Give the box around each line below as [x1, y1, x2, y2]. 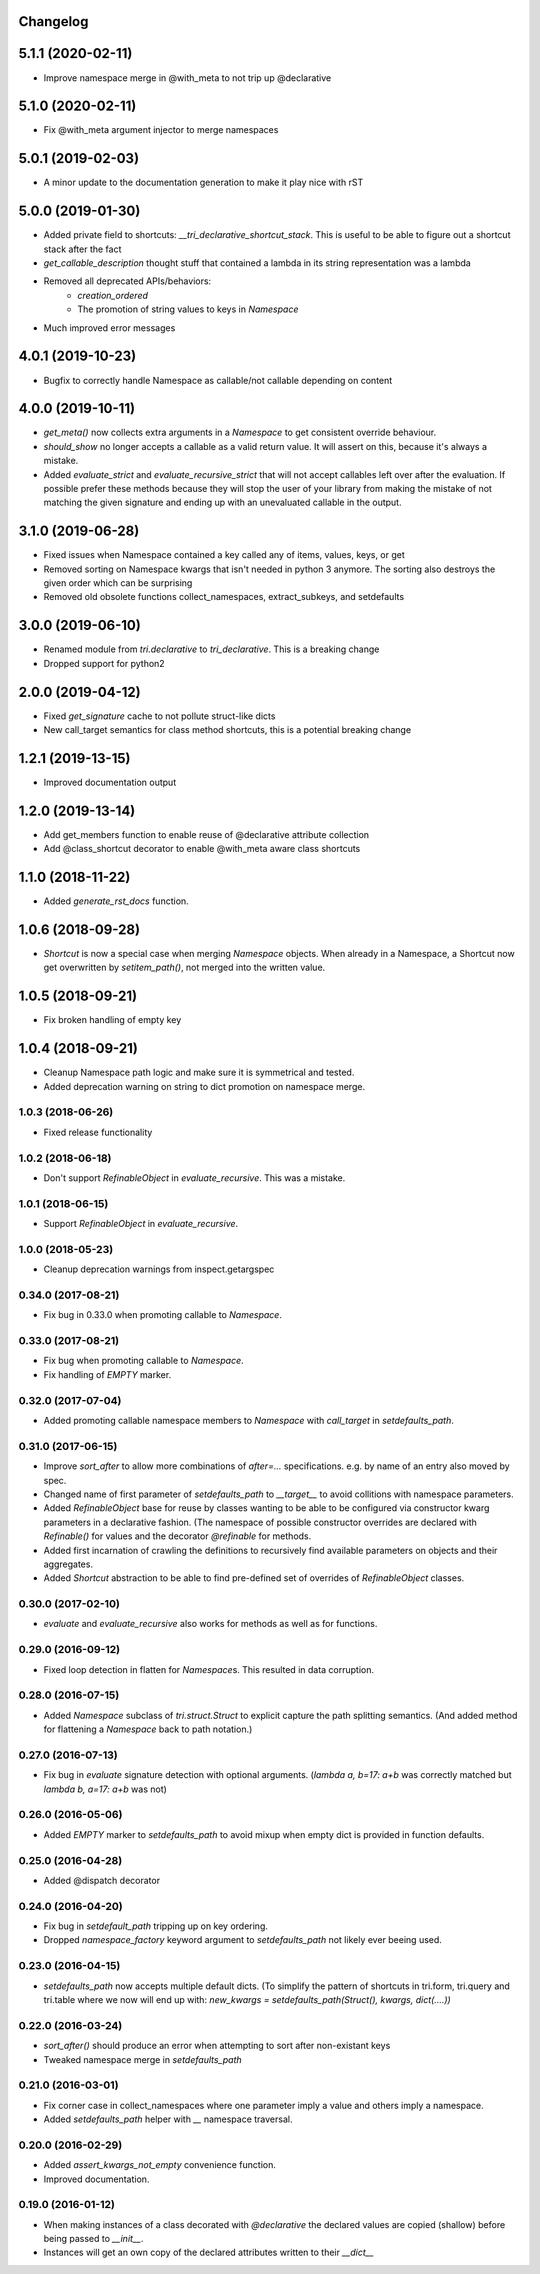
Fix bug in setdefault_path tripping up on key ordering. [43, 1920, 269, 1932]
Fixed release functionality [43, 1126, 153, 1138]
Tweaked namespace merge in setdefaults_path [43, 2053, 242, 2065]
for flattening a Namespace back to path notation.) [43, 1723, 253, 1735]
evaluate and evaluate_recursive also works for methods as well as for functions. [43, 1618, 378, 1630]
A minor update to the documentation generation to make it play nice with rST [43, 176, 364, 189]
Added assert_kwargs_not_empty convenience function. [43, 2159, 277, 2171]
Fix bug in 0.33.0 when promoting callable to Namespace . [43, 1309, 282, 1321]
